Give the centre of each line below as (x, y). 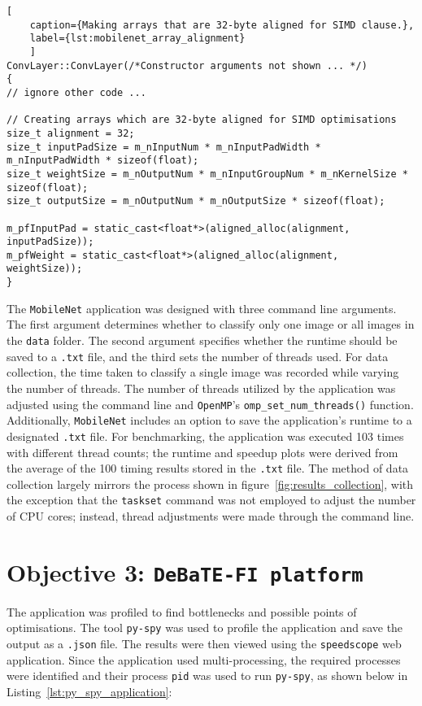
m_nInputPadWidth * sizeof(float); (103, 161)
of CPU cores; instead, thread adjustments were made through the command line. (211, 516)
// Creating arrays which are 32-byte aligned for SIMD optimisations (202, 120)
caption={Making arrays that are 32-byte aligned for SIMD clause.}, (222, 25)
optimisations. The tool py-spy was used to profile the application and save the (205, 628)
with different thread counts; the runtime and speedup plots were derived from (202, 452)
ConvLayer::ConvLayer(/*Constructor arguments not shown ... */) (187, 65)
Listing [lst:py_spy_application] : (89, 691)
